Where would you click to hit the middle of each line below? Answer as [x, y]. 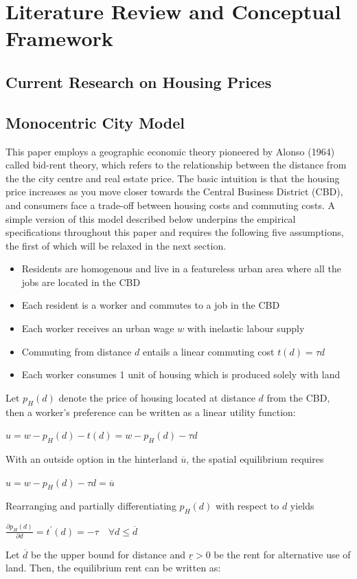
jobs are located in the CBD [81, 282]
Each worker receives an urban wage [98, 328]
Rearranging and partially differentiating [91, 506]
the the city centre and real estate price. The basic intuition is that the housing [173, 178]
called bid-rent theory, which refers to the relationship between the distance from [176, 165]
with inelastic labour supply [246, 328]
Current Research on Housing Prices [139, 81]
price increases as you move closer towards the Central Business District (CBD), [174, 192]
